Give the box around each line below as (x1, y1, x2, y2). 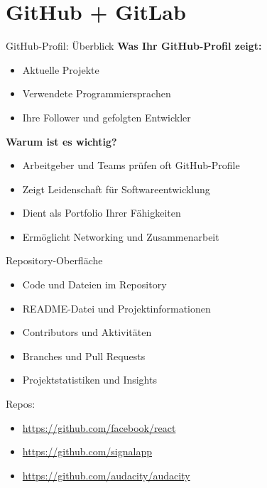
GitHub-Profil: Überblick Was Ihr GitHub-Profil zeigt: (6, 38, 262, 53)
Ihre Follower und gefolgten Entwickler (22, 109, 191, 124)
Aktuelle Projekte (22, 62, 99, 77)
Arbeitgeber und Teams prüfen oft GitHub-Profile (22, 158, 240, 173)
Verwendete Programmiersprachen (22, 86, 171, 101)
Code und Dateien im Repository (22, 277, 167, 292)
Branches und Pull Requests (22, 348, 146, 363)
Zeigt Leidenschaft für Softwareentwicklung (22, 181, 210, 196)
